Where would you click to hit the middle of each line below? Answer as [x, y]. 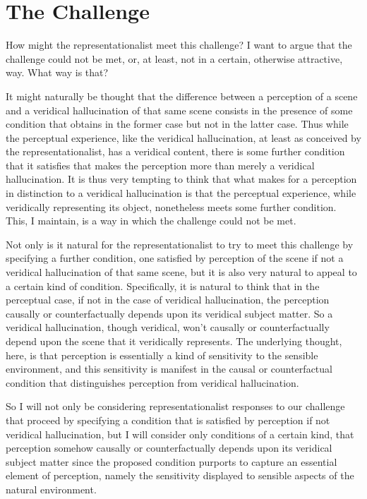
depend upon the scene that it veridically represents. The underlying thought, [174, 341]
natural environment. [51, 489]
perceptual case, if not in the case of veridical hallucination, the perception [168, 300]
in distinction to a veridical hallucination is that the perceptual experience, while [181, 193]
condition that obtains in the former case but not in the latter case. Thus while [177, 124]
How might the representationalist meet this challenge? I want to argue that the [179, 45]
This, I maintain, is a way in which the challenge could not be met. [151, 221]
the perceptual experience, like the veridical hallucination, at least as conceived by [183, 137]
